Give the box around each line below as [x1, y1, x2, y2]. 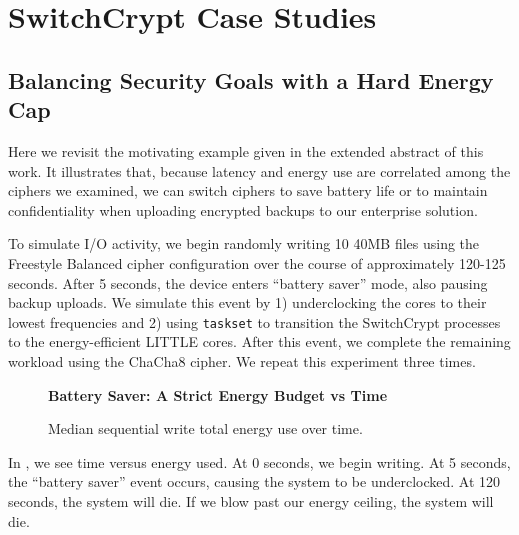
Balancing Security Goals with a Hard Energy [8, 64, 494, 95]
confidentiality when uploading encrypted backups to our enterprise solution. [8, 199, 478, 220]
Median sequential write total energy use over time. [48, 418, 363, 439]
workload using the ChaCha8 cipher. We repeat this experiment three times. [8, 350, 476, 371]
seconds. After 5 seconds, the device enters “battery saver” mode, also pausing [8, 272, 488, 293]
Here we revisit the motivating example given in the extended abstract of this [8, 140, 484, 161]
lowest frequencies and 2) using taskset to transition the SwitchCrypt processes [8, 311, 501, 332]
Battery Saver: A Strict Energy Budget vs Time [48, 384, 388, 405]
